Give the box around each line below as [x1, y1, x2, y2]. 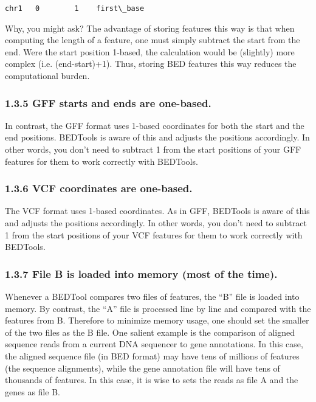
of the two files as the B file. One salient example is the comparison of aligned [5, 325, 295, 338]
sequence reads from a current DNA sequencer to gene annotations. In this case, [5, 338, 303, 350]
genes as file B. [5, 385, 60, 398]
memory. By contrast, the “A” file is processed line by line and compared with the [5, 302, 311, 314]
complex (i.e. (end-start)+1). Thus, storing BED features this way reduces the [5, 57, 297, 70]
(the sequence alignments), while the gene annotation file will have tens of [5, 361, 280, 374]
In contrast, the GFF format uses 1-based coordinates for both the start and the [5, 119, 304, 131]
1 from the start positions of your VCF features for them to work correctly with [5, 228, 303, 241]
